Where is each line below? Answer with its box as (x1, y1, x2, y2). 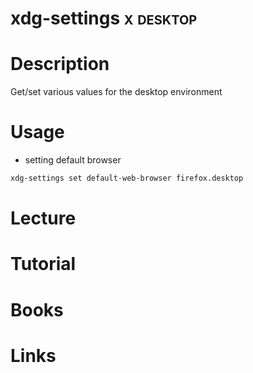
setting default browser (24, 154, 122, 166)
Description (10, 53, 110, 76)
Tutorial (10, 253, 77, 276)
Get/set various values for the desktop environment (10, 86, 223, 98)
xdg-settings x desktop (10, 7, 198, 30)
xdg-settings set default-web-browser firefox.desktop (10, 173, 244, 184)
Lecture (10, 207, 77, 230)
